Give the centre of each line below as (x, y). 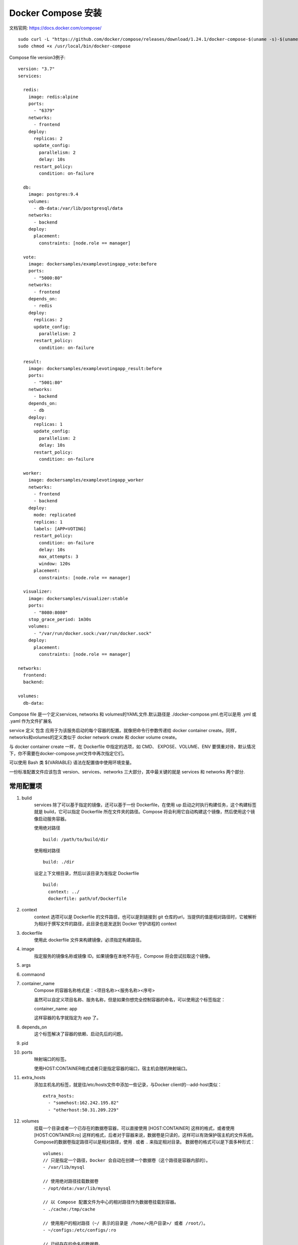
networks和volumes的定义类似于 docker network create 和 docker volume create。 (94, 738)
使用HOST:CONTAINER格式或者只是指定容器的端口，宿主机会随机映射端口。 (112, 1068)
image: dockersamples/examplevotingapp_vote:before (92, 264)
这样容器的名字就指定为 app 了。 (68, 1018)
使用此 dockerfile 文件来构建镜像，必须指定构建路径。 (89, 940)
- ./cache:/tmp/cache (69, 1209)
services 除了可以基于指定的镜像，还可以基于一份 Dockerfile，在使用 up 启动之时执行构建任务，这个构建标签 (145, 805)
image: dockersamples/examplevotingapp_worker (86, 480)
